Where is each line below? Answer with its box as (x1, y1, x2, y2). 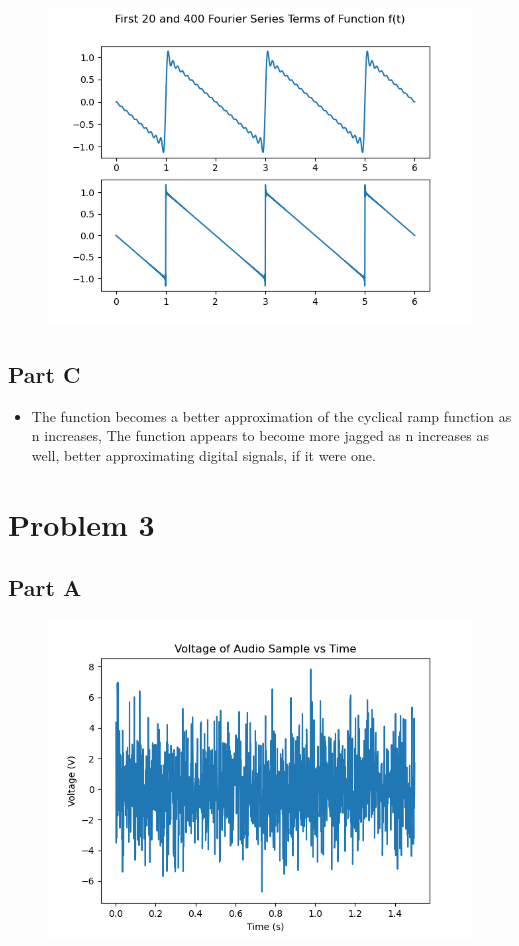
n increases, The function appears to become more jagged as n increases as (31, 425, 489, 446)
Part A (8, 572, 82, 603)
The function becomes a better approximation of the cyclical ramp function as (31, 405, 512, 426)
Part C (8, 358, 81, 389)
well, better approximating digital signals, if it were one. (31, 444, 376, 465)
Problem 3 (8, 503, 155, 544)
